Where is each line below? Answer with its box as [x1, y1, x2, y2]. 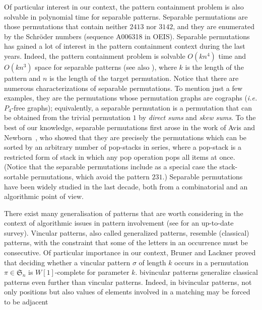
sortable [4, 171, 29, 181]
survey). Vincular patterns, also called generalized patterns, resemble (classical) [4, 227, 249, 238]
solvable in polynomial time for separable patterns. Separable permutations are [4, 11, 248, 22]
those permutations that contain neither [4, 21, 127, 32]
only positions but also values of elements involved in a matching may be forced [4, 286, 250, 297]
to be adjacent [4, 296, 48, 307]
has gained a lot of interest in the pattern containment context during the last [4, 41, 245, 51]
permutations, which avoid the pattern [31, 171, 150, 181]
